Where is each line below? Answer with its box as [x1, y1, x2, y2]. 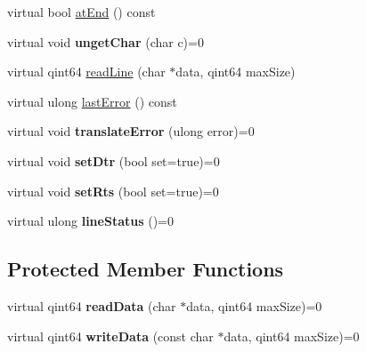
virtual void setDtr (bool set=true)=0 [7, 151, 220, 170]
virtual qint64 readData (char [7, 296, 176, 315]
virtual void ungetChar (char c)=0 [7, 32, 204, 51]
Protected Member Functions [7, 255, 284, 283]
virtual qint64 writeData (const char [7, 326, 214, 345]
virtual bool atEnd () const [7, 3, 156, 20]
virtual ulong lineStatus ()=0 [7, 212, 174, 230]
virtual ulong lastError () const [7, 92, 177, 110]
